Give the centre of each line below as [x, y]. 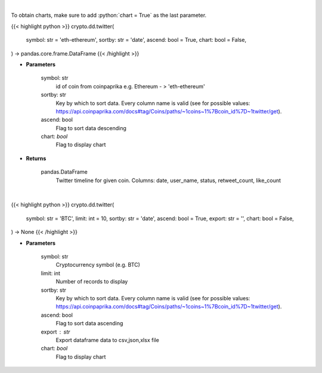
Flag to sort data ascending [89, 323]
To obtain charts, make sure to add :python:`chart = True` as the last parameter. [109, 16]
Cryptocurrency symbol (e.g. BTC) [98, 265]
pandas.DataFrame [64, 172]
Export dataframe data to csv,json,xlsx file [107, 340]
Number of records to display [92, 282]
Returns [36, 158]
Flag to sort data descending [91, 128]
